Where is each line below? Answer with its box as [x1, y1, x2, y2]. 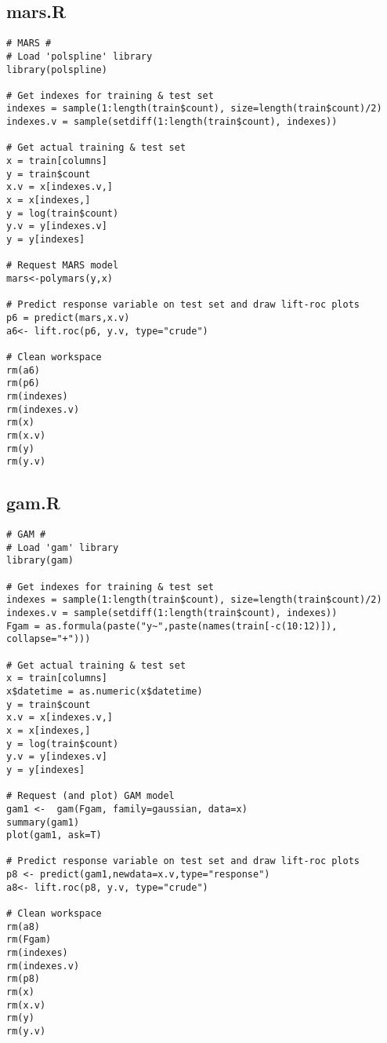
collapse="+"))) [6, 633, 91, 645]
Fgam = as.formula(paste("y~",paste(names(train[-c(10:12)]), [6, 620, 338, 632]
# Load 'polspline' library [6, 50, 153, 62]
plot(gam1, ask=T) [6, 830, 102, 841]
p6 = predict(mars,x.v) [6, 312, 130, 323]
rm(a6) [6, 364, 40, 376]
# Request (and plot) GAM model [6, 790, 175, 802]
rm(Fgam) [6, 934, 52, 946]
